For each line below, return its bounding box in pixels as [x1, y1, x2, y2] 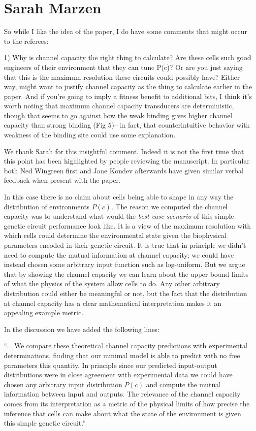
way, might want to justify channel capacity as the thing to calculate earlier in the [4, 81, 252, 92]
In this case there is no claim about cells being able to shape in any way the [4, 192, 233, 202]
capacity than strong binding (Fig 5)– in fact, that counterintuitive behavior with [4, 120, 250, 130]
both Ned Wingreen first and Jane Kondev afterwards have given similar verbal [4, 165, 244, 175]
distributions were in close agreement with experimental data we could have [4, 369, 233, 380]
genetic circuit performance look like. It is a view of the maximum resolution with [4, 220, 251, 231]
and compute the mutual [146, 379, 221, 389]
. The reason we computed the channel [111, 201, 228, 211]
